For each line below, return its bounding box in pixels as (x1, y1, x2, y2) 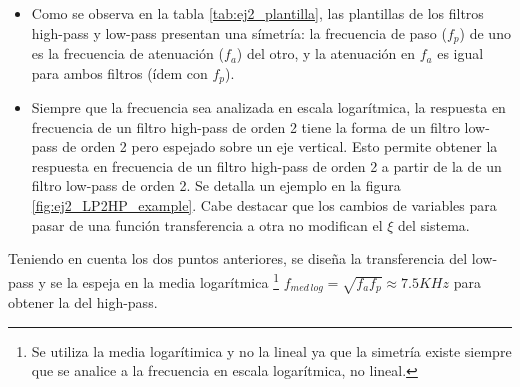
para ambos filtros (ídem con (31, 62, 208, 83)
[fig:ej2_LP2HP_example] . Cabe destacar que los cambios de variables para (31, 195, 497, 216)
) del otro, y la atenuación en (236, 43, 416, 64)
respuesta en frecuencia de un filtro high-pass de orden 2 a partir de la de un (31, 155, 502, 176)
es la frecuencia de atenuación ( (31, 43, 225, 64)
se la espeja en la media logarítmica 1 (50, 268, 279, 292)
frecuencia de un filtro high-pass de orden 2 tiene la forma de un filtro (31, 116, 460, 137)
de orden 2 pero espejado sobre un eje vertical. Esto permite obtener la (62, 136, 498, 157)
